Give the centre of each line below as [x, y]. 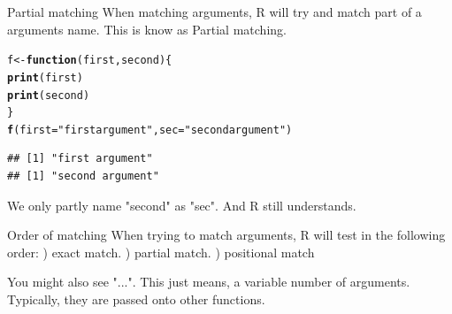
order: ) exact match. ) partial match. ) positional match [161, 252]
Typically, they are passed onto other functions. [136, 299]
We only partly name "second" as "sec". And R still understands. [182, 205]
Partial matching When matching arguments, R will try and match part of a [215, 11]
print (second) [49, 95]
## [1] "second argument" [83, 176]
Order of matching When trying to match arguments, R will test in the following [226, 235]
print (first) [45, 77]
